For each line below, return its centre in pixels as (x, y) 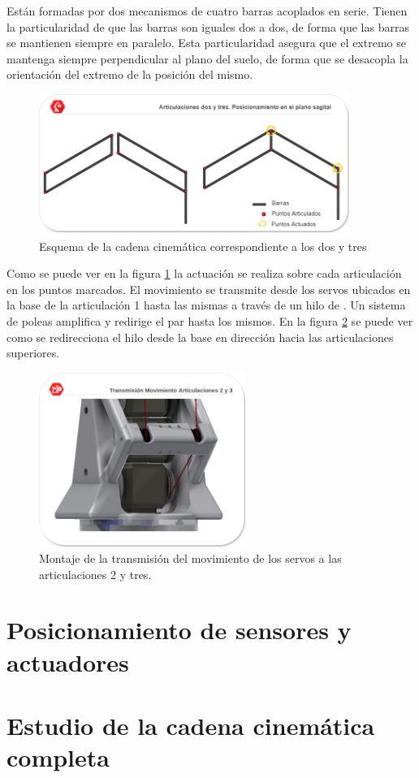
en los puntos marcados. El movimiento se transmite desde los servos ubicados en (209, 289)
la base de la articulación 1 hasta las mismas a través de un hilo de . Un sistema (206, 305)
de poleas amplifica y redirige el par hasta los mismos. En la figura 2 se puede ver (210, 320)
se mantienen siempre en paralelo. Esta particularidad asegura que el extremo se (206, 43)
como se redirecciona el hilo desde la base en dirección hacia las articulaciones (200, 337)
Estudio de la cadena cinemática (191, 725)
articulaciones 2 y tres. (95, 574)
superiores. (33, 353)
